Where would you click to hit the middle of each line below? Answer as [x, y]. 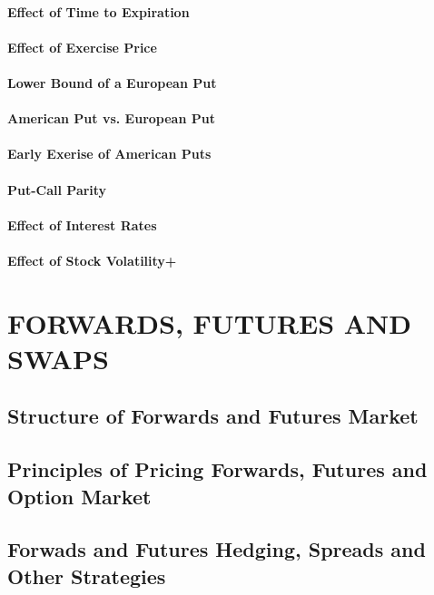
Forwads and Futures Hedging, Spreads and [217, 549]
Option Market [79, 496]
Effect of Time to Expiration [99, 11]
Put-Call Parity [57, 189]
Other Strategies [87, 575]
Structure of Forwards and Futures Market [213, 416]
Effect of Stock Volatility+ [92, 260]
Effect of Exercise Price [82, 47]
